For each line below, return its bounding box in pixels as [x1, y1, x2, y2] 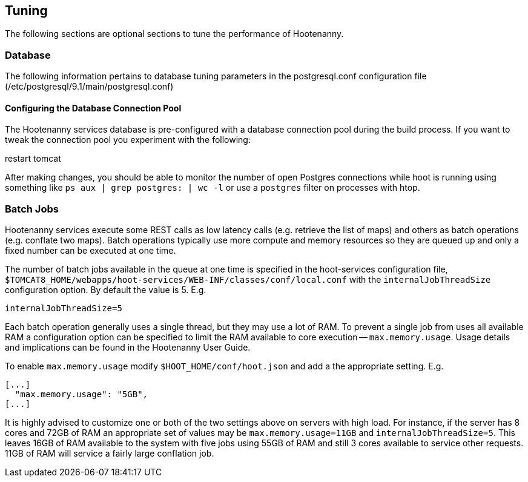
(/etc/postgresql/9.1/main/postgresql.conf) [5, 81, 174, 92]
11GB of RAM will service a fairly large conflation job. [5, 448, 214, 459]
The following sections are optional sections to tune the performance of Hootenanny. [5, 28, 344, 39]
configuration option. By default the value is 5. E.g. [5, 285, 206, 295]
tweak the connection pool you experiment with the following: [5, 134, 251, 145]
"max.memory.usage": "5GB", [15, 389, 148, 400]
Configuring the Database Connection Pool [5, 102, 182, 113]
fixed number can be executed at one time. [5, 245, 176, 256]
